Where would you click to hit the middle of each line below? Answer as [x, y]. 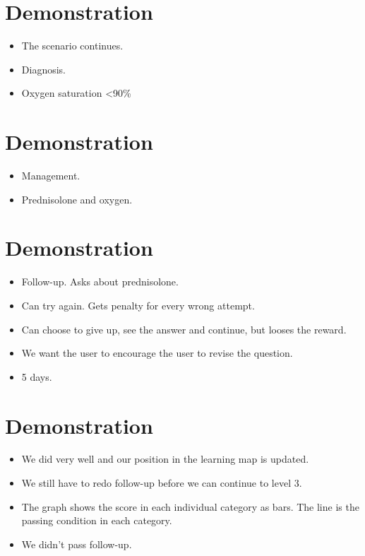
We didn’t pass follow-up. [77, 544]
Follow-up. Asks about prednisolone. [100, 282]
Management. [51, 176]
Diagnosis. [43, 69]
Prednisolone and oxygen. [77, 199]
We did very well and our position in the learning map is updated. [165, 459]
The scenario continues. [72, 46]
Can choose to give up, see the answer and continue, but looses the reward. [184, 329]
